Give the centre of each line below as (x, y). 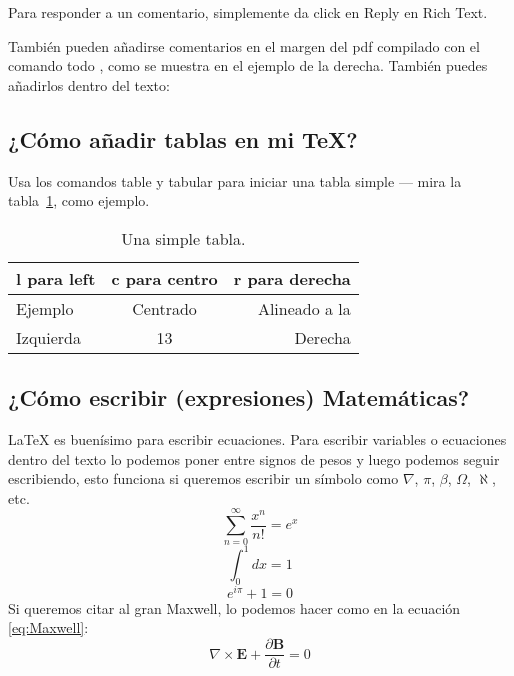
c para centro (164, 278)
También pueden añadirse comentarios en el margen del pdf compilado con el (244, 45)
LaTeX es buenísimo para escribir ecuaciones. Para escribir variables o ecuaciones (257, 438)
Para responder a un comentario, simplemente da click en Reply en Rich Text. (248, 12)
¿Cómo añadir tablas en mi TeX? (183, 138)
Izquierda (48, 337)
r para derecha (292, 278)
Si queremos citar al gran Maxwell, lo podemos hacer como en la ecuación (234, 607)
